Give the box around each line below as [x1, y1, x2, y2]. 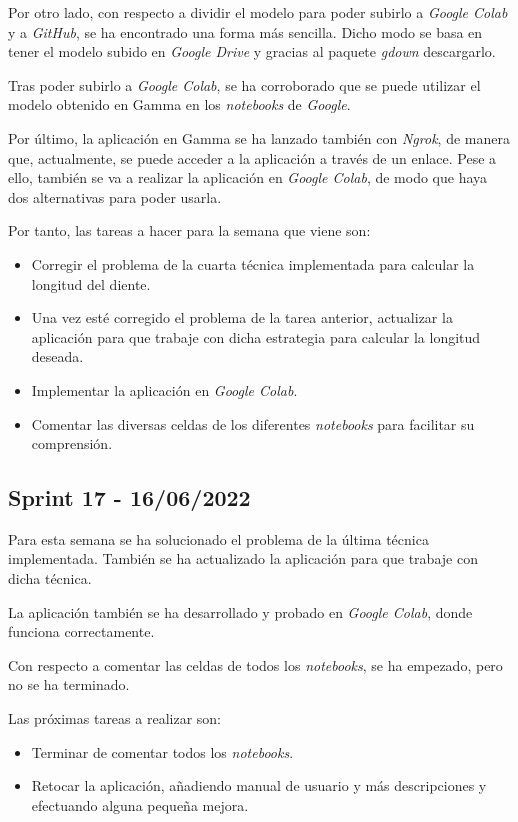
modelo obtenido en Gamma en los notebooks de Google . [8, 94, 351, 115]
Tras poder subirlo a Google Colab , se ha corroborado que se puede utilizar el [8, 74, 481, 95]
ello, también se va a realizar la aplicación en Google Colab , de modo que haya [8, 167, 488, 188]
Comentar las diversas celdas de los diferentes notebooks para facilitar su [31, 413, 475, 434]
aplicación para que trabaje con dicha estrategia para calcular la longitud [31, 326, 481, 347]
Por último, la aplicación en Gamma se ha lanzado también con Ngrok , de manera [8, 127, 510, 148]
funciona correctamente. [8, 621, 155, 642]
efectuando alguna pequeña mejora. [31, 794, 249, 815]
